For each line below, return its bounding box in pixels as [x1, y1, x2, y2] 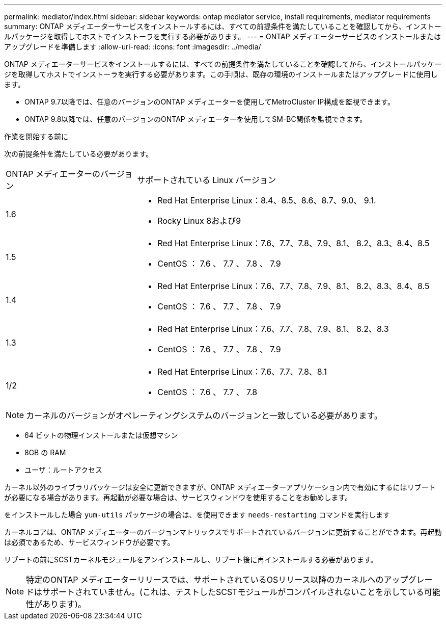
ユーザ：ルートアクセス [24, 465, 103, 474]
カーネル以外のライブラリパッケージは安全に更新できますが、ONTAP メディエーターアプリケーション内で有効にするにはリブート [4, 483, 436, 491]
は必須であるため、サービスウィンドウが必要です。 [4, 538, 175, 547]
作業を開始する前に [4, 132, 68, 141]
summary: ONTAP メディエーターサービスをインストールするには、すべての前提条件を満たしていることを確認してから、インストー [4, 22, 441, 31]
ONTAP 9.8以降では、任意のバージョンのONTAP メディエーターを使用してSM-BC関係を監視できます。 [24, 115, 367, 123]
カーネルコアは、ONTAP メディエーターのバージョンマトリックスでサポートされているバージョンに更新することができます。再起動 [4, 528, 442, 536]
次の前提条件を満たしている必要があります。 [4, 149, 153, 158]
